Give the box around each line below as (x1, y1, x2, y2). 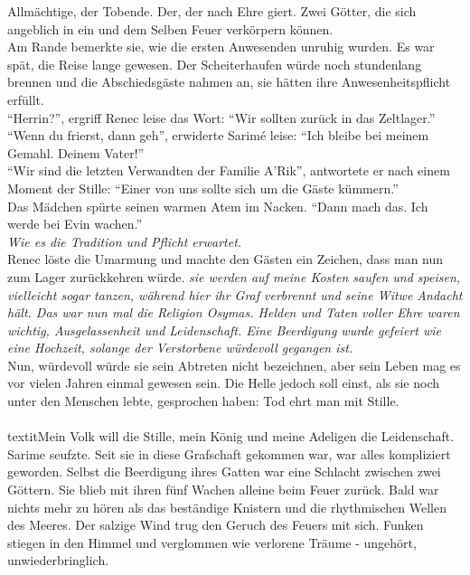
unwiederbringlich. (7, 551, 109, 570)
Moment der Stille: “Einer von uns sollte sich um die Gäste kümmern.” (7, 178, 399, 197)
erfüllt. (7, 90, 44, 108)
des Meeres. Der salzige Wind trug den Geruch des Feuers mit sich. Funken (7, 515, 424, 534)
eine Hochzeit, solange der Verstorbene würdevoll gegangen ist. (7, 338, 353, 357)
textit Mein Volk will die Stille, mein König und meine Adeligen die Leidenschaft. (7, 427, 455, 446)
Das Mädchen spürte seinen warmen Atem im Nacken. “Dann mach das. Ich (7, 196, 428, 215)
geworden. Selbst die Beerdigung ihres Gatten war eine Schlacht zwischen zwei (7, 462, 441, 481)
